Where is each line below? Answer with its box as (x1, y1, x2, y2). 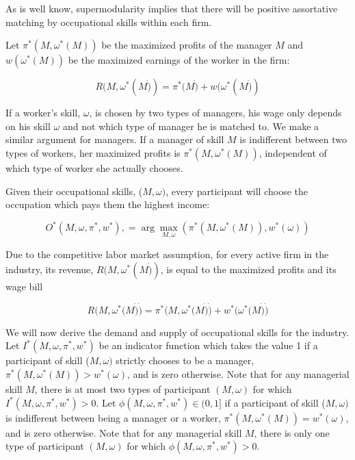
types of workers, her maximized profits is (5, 145, 181, 159)
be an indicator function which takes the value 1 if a (98, 338, 318, 353)
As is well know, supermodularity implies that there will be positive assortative (5, 1, 338, 15)
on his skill (5, 118, 51, 133)
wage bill (5, 279, 43, 294)
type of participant (5, 439, 84, 453)
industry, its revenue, (5, 262, 94, 277)
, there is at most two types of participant (34, 382, 211, 396)
